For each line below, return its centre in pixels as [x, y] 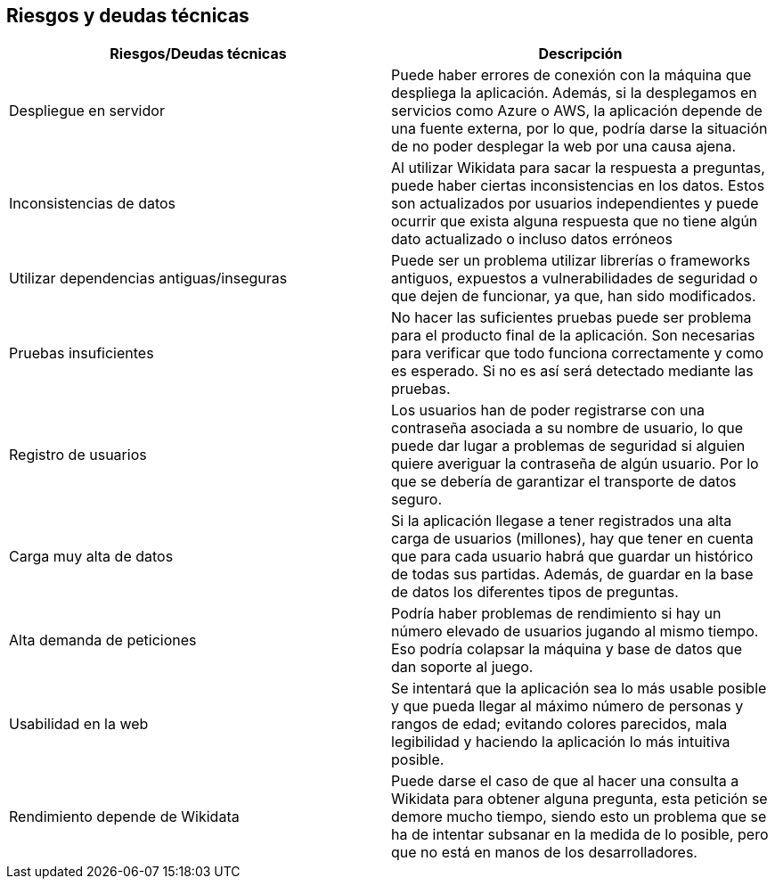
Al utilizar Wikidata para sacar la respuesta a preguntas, [578, 168]
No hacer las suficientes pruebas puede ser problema [571, 318]
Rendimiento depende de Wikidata [124, 817]
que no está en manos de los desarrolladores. [544, 853]
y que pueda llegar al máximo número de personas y [567, 706]
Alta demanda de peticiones [103, 640]
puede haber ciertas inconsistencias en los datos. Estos [578, 186]
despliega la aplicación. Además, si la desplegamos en [574, 93]
